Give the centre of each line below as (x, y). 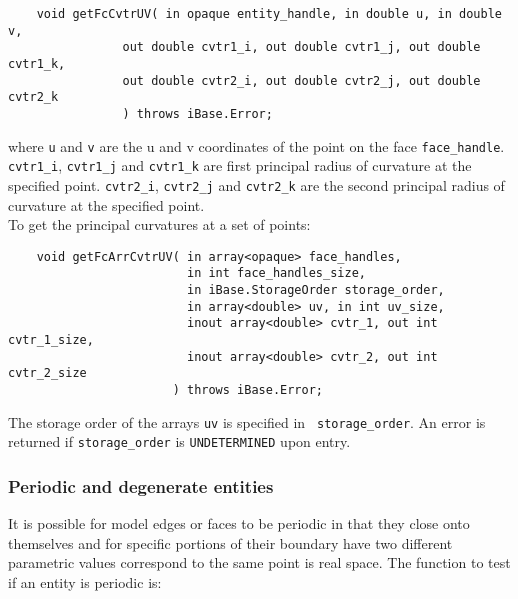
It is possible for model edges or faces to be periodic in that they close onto (239, 523)
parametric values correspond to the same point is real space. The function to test (259, 562)
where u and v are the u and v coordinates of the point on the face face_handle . (256, 145)
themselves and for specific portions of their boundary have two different (230, 542)
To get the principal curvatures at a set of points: (159, 224)
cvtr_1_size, (51, 340)
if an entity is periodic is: (85, 581)
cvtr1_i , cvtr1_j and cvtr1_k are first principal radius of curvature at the (240, 165)
